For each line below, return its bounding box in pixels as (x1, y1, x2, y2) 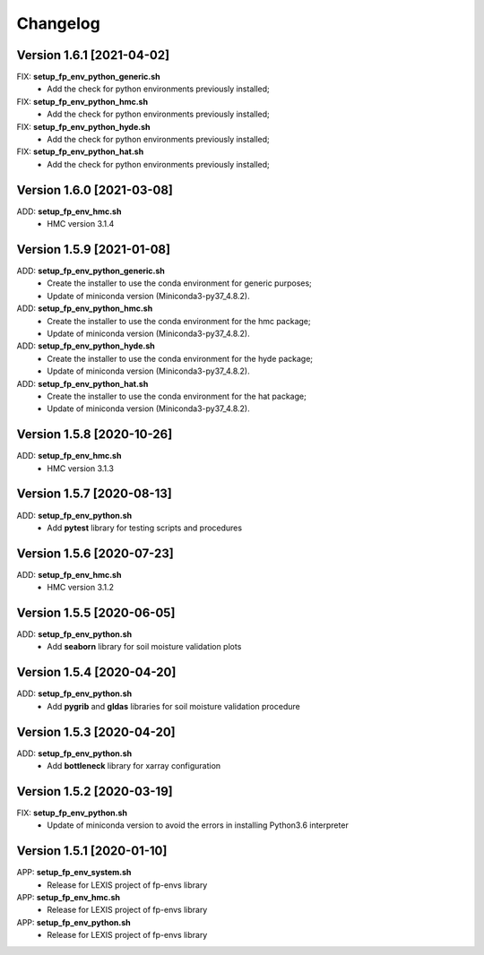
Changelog (16, 13, 100, 33)
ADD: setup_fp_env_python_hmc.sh (16, 303, 153, 314)
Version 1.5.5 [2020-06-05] (16, 606, 176, 620)
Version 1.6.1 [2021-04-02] (16, 47, 170, 63)
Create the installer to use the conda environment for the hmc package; (47, 315, 311, 326)
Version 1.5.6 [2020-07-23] (16, 546, 174, 561)
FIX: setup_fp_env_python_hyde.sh (16, 121, 151, 132)
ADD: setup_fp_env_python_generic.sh (16, 265, 166, 276)
